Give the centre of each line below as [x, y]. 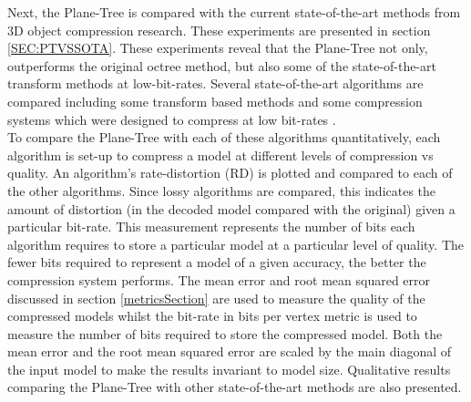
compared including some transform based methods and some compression [215, 101]
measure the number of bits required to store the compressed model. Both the [225, 333]
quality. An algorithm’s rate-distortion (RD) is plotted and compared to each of [230, 173]
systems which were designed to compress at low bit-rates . [172, 119]
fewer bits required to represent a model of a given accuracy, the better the [217, 262]
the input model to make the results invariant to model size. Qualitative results [229, 369]
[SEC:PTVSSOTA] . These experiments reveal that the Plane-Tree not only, [218, 48]
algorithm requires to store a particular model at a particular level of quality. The [235, 244]
